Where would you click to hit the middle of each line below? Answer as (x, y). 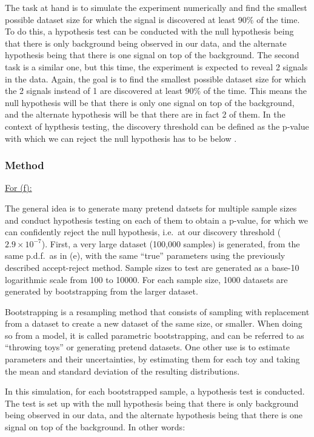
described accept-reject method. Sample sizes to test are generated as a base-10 (152, 267)
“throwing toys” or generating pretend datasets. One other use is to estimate (148, 347)
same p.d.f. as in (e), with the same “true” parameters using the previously (145, 255)
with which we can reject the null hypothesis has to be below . (121, 138)
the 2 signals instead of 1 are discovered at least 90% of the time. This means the (156, 91)
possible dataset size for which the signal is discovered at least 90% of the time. (152, 19)
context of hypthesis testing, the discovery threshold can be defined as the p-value (157, 126)
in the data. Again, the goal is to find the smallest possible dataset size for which (155, 78)
